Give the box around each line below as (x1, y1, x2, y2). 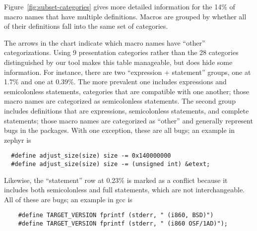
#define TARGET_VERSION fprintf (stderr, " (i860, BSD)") (18, 212, 214, 219)
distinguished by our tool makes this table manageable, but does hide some (4, 57, 233, 67)
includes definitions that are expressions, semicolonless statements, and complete (4, 105, 249, 115)
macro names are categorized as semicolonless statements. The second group (4, 96, 236, 106)
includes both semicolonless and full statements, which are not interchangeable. (4, 184, 245, 195)
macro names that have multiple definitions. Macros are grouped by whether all (4, 11, 247, 21)
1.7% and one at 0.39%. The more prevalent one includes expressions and (4, 76, 227, 87)
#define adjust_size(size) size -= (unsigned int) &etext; (11, 160, 210, 168)
